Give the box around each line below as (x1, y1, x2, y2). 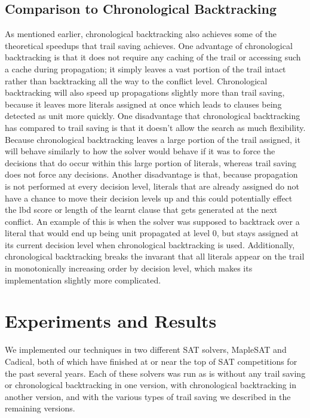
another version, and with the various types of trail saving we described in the (5, 390, 291, 402)
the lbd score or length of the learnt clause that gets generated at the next (5, 203, 278, 216)
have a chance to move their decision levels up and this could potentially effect (5, 191, 293, 204)
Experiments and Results (5, 309, 217, 333)
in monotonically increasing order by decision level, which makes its (5, 262, 253, 274)
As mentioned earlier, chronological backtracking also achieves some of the (5, 28, 277, 40)
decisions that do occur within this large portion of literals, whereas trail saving (5, 156, 296, 169)
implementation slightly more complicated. (5, 273, 161, 286)
